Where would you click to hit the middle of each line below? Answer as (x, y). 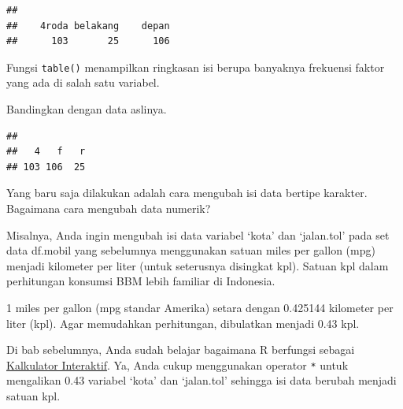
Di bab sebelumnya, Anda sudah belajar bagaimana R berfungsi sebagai (181, 350)
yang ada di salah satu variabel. (83, 82)
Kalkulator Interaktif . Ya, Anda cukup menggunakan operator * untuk (177, 364)
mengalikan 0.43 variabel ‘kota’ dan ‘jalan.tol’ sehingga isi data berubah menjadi (201, 380)
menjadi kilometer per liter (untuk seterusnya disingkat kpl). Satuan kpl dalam (198, 265)
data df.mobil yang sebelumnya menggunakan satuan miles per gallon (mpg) (191, 250)
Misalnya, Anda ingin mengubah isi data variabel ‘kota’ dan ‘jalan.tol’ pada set (198, 234)
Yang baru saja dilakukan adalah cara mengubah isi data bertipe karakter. (187, 193)
